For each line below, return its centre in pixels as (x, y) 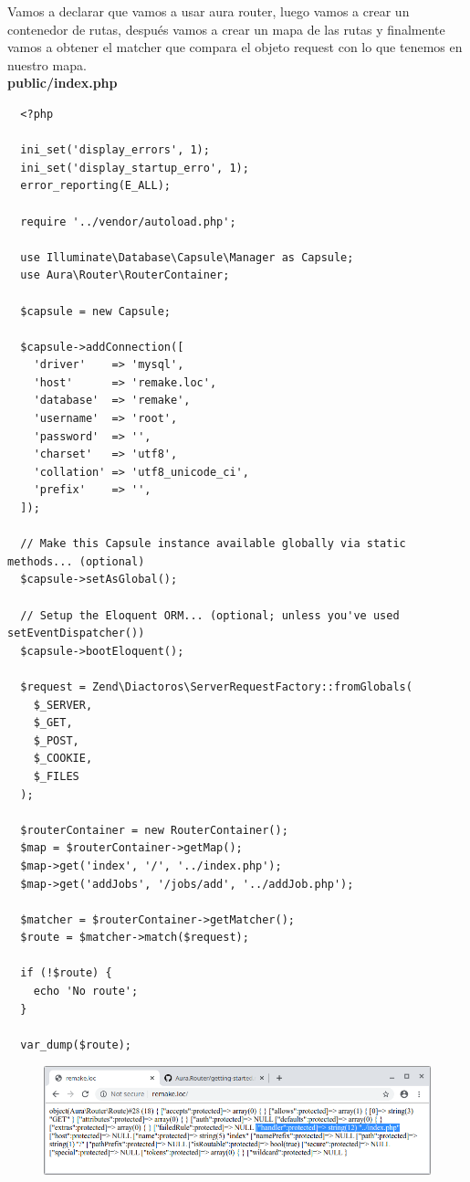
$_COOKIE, (63, 759)
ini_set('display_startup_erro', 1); (135, 168)
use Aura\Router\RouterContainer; (125, 275)
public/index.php (63, 83)
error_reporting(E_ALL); (95, 186)
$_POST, (56, 740)
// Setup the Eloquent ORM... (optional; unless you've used (210, 615)
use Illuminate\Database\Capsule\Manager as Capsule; (187, 257)
